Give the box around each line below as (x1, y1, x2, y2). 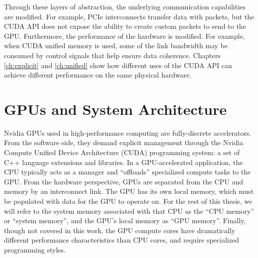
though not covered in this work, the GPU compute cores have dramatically (4, 225, 235, 235)
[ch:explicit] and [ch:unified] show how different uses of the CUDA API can (4, 60, 232, 70)
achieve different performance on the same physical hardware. (4, 70, 191, 80)
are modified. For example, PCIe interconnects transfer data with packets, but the (4, 11, 255, 21)
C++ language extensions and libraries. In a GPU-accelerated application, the (4, 157, 243, 167)
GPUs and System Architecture (4, 98, 227, 119)
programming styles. (4, 245, 66, 255)
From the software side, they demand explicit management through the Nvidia (4, 137, 244, 148)
